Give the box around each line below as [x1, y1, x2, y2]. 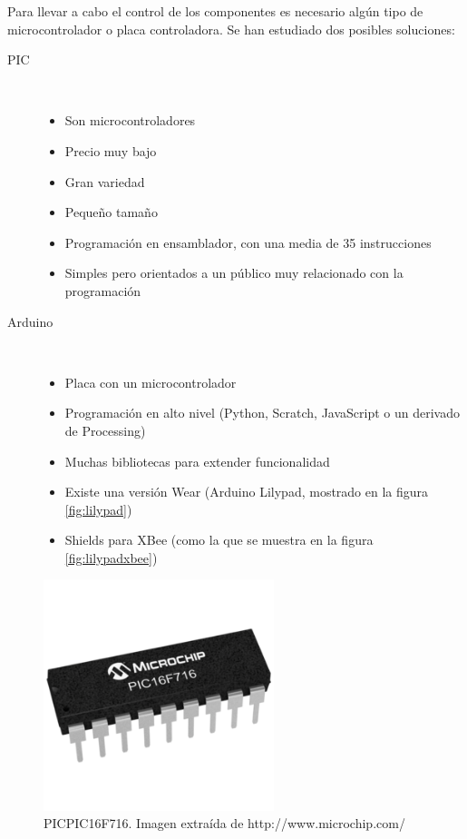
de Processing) [64, 420, 146, 439]
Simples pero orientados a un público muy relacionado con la [64, 263, 404, 282]
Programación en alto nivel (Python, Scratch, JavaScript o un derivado [64, 403, 461, 422]
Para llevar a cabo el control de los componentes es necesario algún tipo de [7, 2, 423, 20]
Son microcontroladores [64, 111, 196, 130]
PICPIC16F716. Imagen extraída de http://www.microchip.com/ [44, 814, 405, 833]
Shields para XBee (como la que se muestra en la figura [64, 530, 374, 549]
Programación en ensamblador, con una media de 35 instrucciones [64, 232, 432, 252]
